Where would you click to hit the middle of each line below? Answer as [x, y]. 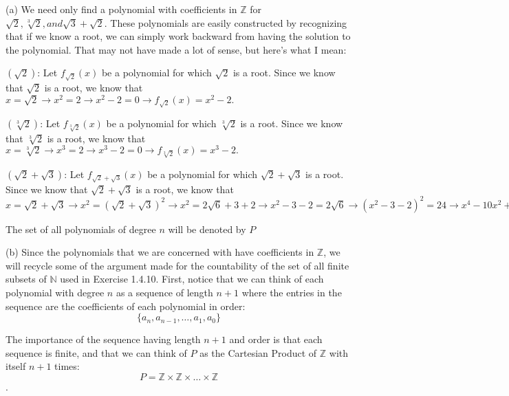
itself [16, 366]
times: [67, 366]
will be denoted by [207, 229]
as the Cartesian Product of [258, 352]
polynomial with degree [55, 293]
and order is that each [276, 339]
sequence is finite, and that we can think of [96, 352]
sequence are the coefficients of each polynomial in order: [126, 306]
